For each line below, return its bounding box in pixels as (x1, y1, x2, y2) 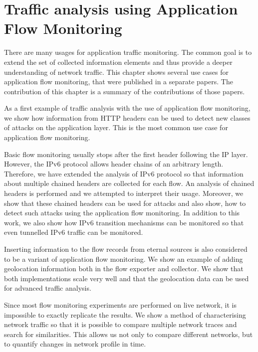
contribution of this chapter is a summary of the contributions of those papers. (4, 86, 245, 96)
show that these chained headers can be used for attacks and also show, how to (4, 197, 246, 208)
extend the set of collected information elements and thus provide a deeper (4, 56, 233, 67)
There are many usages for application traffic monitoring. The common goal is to (4, 47, 252, 57)
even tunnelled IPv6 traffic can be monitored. (4, 227, 143, 237)
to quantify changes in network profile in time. (4, 339, 146, 349)
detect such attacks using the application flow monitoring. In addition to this (4, 207, 240, 218)
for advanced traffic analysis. (4, 283, 91, 293)
